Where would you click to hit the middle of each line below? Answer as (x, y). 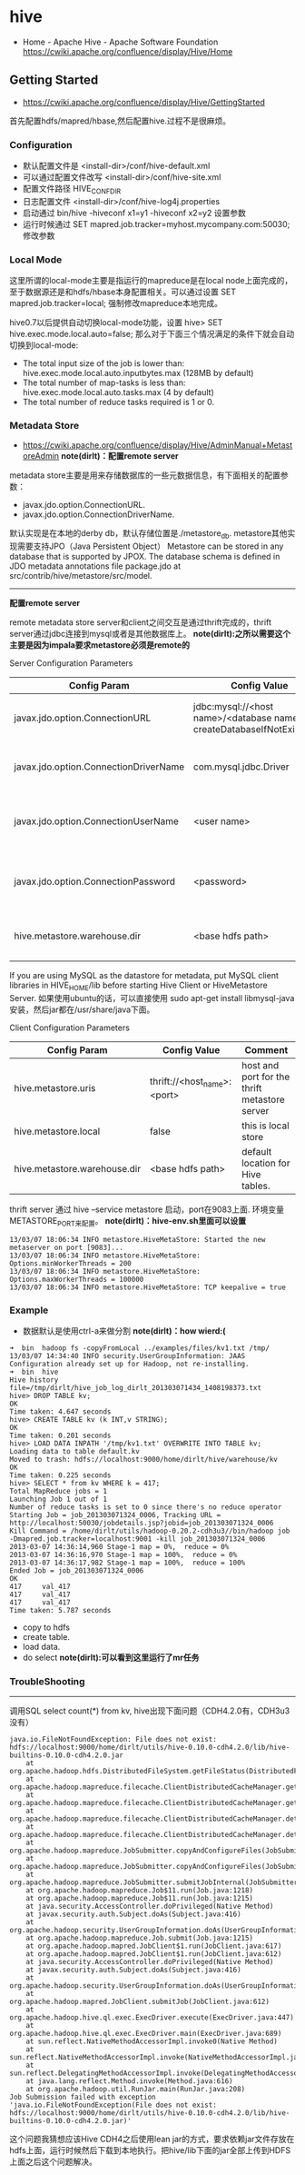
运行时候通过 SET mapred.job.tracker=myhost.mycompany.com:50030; (156, 223)
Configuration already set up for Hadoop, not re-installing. (129, 1365)
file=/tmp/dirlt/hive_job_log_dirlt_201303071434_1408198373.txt (135, 1388)
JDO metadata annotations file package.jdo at (95, 566)
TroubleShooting (47, 1682)
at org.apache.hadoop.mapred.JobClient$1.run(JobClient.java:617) (154, 1946)
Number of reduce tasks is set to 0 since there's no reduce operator (146, 1507)
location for (266, 1163)
